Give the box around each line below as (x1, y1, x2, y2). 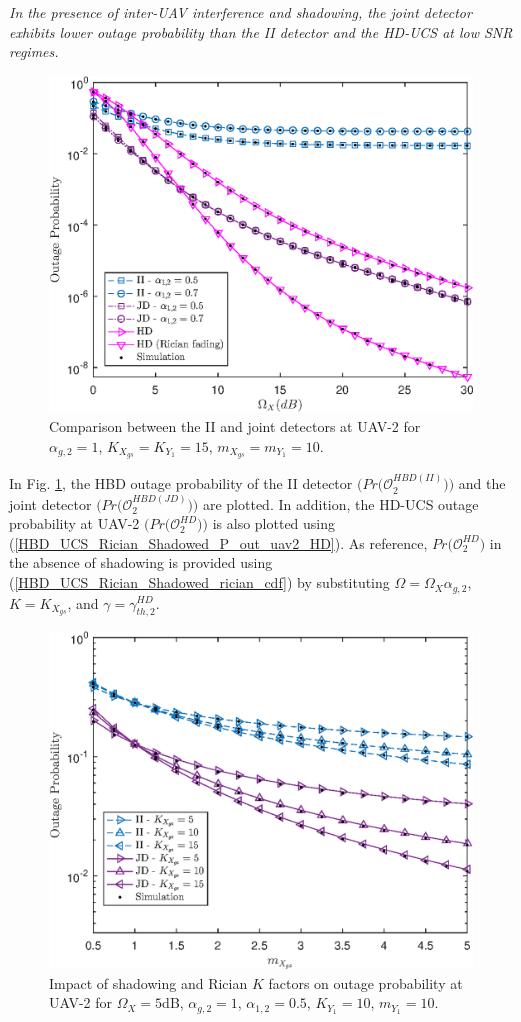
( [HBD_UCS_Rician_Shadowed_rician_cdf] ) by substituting (9, 572, 390, 593)
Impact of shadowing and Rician (49, 972, 248, 993)
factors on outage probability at (268, 972, 463, 993)
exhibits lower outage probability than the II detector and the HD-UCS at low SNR (9, 21, 513, 42)
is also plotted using (212, 513, 336, 534)
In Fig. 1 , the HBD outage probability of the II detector (9, 473, 353, 494)
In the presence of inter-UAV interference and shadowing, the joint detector (9, 2, 472, 22)
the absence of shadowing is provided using (9, 552, 273, 573)
